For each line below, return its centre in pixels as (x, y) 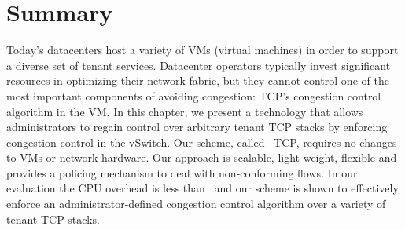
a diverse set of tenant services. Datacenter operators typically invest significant (199, 65)
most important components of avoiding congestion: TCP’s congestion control (194, 95)
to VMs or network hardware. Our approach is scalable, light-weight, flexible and (202, 157)
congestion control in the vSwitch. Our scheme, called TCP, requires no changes (202, 142)
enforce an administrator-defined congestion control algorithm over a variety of (196, 204)
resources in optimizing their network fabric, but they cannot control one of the (198, 80)
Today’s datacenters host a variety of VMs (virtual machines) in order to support (202, 50)
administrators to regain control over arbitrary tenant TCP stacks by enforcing (197, 127)
